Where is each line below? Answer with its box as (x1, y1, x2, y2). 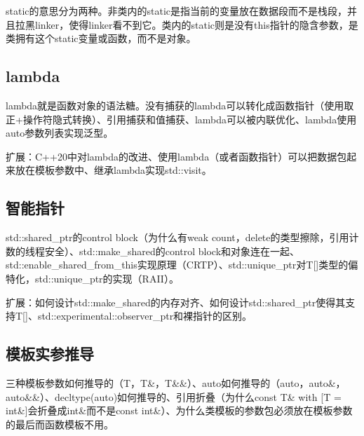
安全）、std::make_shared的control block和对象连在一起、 (44, 243, 300, 258)
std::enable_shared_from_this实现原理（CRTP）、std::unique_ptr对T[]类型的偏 (6, 257, 358, 272)
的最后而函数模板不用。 (6, 416, 114, 431)
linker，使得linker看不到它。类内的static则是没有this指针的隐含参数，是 (34, 17, 358, 32)
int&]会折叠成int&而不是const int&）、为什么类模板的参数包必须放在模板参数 (6, 403, 353, 418)
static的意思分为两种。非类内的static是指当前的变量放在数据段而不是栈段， (6, 4, 348, 18)
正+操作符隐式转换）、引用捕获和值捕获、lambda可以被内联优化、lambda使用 (6, 111, 357, 126)
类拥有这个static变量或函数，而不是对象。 (6, 31, 196, 46)
